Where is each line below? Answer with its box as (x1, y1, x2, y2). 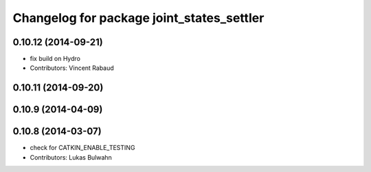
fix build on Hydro (30, 55, 80, 63)
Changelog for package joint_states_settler (12, 10, 265, 25)
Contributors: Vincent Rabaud (30, 64, 115, 72)
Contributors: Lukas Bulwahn (30, 153, 113, 161)
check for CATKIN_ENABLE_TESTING (30, 144, 135, 152)
